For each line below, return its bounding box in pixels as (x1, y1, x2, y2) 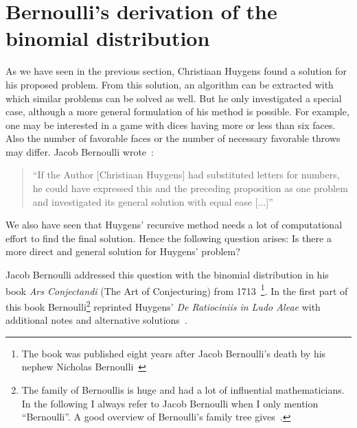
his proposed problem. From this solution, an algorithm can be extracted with (5, 77, 334, 91)
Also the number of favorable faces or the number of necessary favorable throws (5, 131, 341, 145)
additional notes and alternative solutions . (5, 313, 187, 327)
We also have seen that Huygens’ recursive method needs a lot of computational (5, 217, 343, 232)
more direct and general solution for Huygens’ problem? (5, 244, 240, 259)
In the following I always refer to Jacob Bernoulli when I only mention (21, 396, 319, 410)
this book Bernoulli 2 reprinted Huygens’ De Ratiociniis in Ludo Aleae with (5, 297, 321, 313)
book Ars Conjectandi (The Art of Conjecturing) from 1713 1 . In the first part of (5, 281, 348, 298)
